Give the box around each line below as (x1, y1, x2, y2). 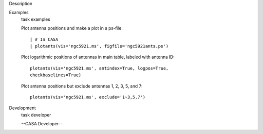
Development (9, 105, 36, 111)
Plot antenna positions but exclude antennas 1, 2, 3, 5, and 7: (21, 83, 143, 89)
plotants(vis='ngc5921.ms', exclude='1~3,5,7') (30, 94, 146, 100)
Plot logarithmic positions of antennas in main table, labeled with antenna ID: (21, 54, 175, 60)
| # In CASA (30, 36, 58, 42)
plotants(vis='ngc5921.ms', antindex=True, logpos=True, (30, 66, 169, 71)
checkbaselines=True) (30, 72, 81, 78)
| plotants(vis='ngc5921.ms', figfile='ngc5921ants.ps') (30, 43, 169, 49)
